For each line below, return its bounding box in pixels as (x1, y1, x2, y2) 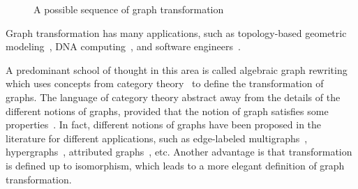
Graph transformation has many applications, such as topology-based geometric (6, 25, 347, 40)
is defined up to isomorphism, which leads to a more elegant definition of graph (6, 158, 345, 172)
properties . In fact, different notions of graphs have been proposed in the (6, 117, 322, 132)
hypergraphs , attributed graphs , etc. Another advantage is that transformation (6, 144, 352, 159)
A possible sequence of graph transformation (33, 2, 224, 16)
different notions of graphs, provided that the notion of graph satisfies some (6, 103, 329, 118)
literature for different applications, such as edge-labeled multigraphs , (6, 130, 308, 145)
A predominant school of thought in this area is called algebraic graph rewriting (6, 62, 348, 77)
